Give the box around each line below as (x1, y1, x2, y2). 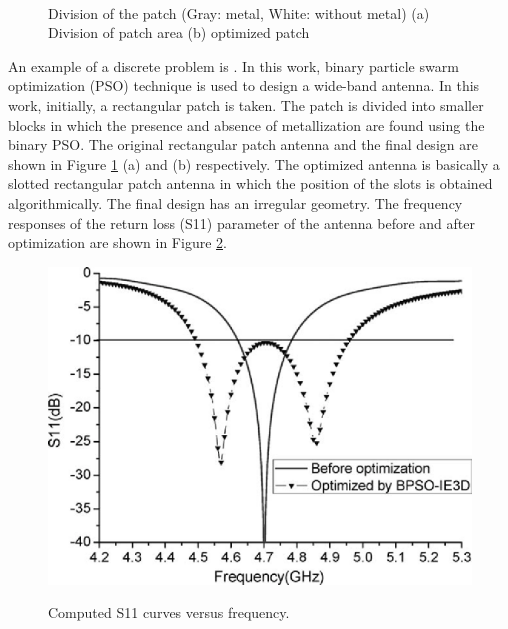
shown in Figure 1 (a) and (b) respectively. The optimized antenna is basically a (8, 153, 500, 174)
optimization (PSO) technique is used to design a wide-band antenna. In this (8, 75, 480, 96)
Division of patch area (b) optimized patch (48, 22, 310, 43)
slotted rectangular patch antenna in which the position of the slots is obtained (8, 173, 493, 194)
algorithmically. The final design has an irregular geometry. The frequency (8, 192, 463, 213)
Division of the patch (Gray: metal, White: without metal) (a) (48, 2, 430, 23)
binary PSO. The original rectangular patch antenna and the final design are (8, 134, 478, 155)
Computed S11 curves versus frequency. (48, 602, 290, 623)
